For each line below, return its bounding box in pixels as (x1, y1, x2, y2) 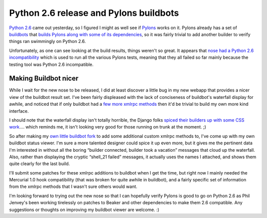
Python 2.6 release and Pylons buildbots (9, 7, 179, 18)
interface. (9, 108, 29, 114)
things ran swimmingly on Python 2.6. (9, 39, 86, 44)
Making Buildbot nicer (9, 74, 79, 83)
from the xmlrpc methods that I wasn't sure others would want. (9, 183, 138, 190)
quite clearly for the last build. (9, 161, 70, 167)
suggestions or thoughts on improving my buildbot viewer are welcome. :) (9, 207, 160, 213)
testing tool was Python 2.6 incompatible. (9, 61, 94, 67)
